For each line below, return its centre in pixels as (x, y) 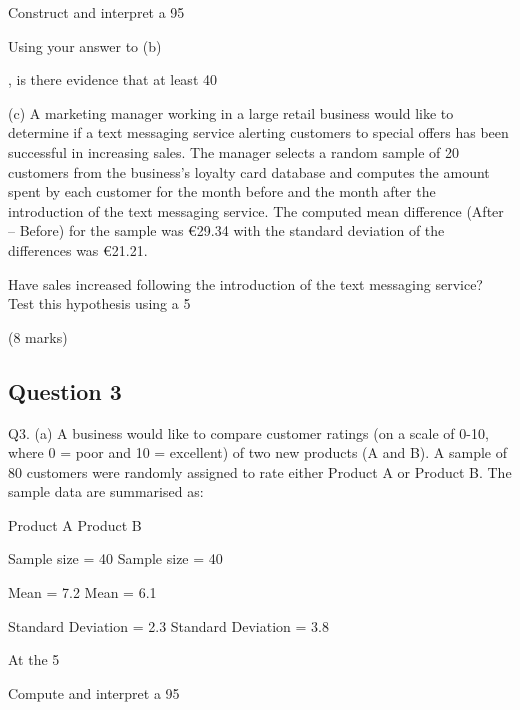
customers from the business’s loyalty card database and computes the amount (249, 171)
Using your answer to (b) (85, 45)
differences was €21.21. (78, 249)
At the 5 (34, 659)
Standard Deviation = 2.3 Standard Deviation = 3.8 (168, 625)
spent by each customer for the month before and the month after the (222, 191)
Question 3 (65, 390)
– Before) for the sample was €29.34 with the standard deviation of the (226, 230)
